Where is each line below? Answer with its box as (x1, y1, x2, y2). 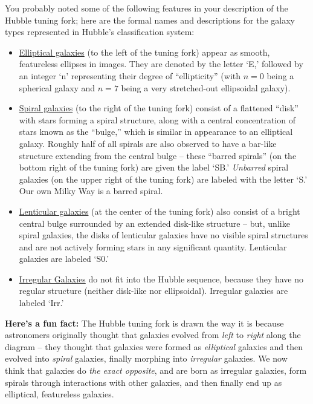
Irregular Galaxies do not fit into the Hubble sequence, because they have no (19, 272, 304, 285)
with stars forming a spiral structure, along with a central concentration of (19, 113, 295, 126)
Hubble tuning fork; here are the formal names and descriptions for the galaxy (5, 13, 295, 26)
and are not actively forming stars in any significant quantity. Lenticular (19, 240, 287, 253)
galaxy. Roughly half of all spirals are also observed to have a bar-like (19, 137, 277, 149)
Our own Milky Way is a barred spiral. (19, 184, 163, 197)
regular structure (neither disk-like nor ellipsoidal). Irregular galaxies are (19, 284, 288, 297)
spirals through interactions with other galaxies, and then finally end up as (5, 376, 282, 388)
